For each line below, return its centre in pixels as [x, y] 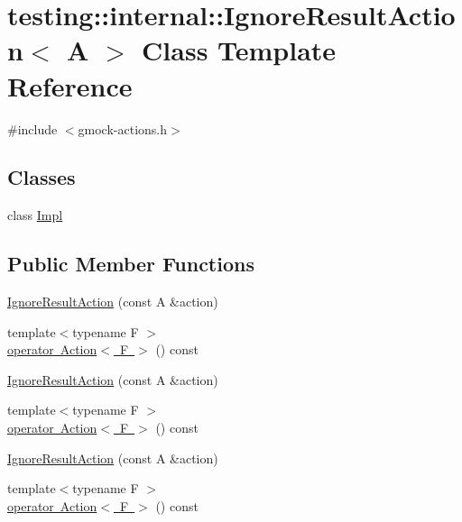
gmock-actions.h [123, 128]
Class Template [239, 50]
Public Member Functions [131, 264]
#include [32, 128]
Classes [42, 177]
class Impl [35, 215]
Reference [70, 85]
